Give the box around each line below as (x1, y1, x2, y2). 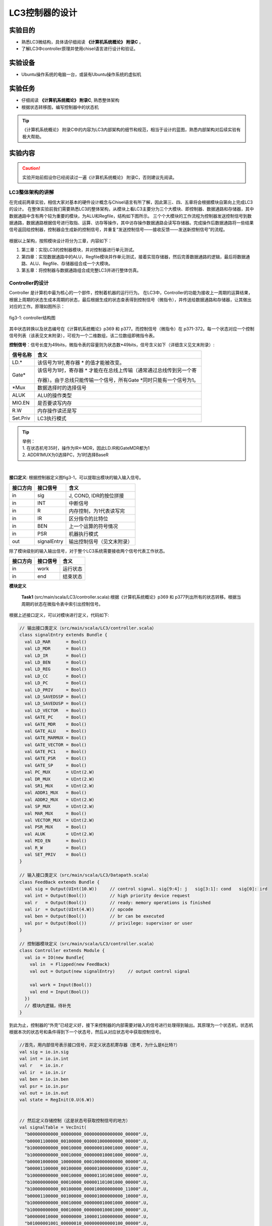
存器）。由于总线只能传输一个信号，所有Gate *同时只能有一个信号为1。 (37, 377, 199, 383)
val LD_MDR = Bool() (25, 646, 87, 652)
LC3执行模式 (37, 415, 67, 422)
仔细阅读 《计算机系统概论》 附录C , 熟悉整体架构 (21, 97, 120, 103)
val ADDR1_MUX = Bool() (25, 790, 87, 795)
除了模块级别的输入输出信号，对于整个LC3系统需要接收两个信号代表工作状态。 (9, 548, 168, 554)
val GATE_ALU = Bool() (25, 728, 87, 734)
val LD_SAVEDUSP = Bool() (25, 701, 87, 706)
